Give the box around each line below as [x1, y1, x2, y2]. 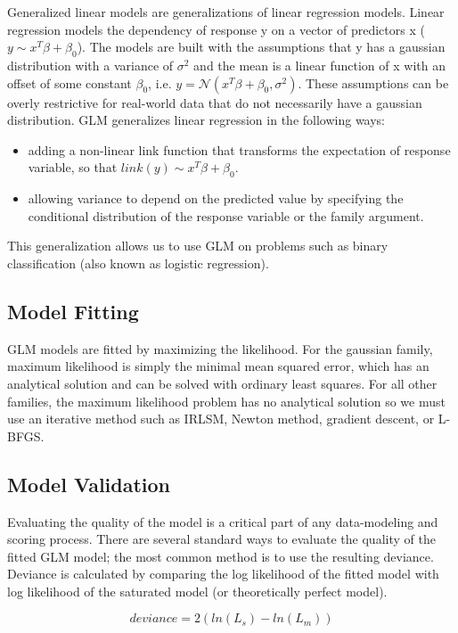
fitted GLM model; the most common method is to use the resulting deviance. [7, 547, 434, 565]
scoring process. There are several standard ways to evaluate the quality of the [7, 530, 436, 548]
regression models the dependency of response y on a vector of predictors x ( [7, 20, 425, 38]
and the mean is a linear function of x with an [193, 55, 446, 74]
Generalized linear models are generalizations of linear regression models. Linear [7, 3, 445, 21]
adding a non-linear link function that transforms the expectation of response [28, 140, 451, 159]
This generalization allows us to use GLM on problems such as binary [7, 236, 388, 255]
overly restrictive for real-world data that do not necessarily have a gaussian [7, 93, 422, 111]
